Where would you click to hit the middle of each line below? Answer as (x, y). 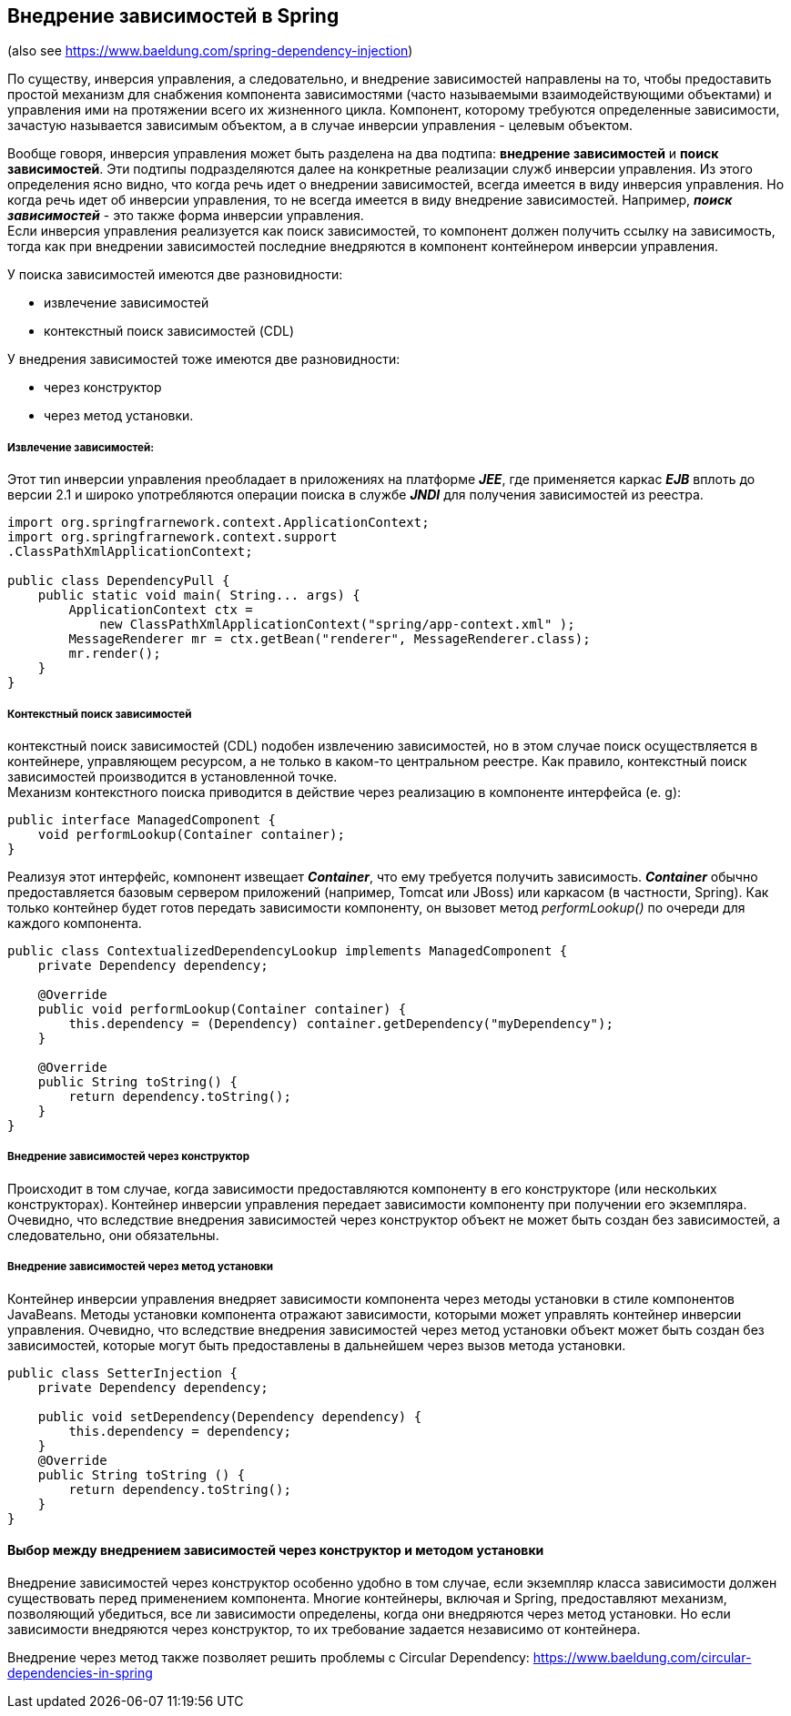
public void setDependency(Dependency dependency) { (230, 1416)
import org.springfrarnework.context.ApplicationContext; (218, 523)
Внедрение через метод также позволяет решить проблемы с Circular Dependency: (269, 1657)
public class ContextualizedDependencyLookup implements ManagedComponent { (288, 950)
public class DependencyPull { (119, 581)
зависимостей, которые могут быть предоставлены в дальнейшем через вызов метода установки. (317, 1345)
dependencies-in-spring (80, 1672)
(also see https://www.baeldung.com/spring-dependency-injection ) (210, 51)
